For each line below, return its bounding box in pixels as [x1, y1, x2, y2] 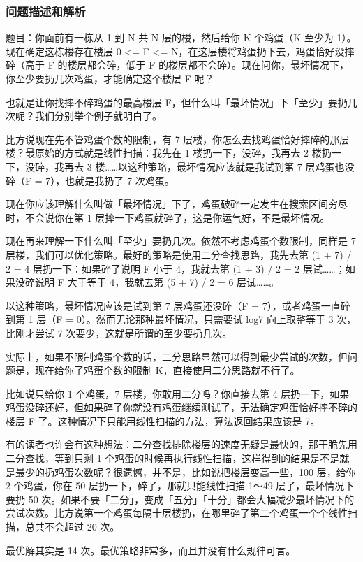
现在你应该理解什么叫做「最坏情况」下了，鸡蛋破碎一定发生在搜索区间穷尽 [6, 196, 348, 211]
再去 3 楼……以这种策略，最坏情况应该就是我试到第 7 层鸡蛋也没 [64, 159, 355, 173]
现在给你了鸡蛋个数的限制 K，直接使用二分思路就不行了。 [34, 363, 300, 377]
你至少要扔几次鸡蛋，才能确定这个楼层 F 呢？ [6, 71, 214, 85]
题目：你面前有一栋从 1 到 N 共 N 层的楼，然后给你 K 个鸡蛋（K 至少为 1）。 [6, 30, 357, 45]
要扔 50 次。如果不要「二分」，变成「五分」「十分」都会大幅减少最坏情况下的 [6, 491, 355, 506]
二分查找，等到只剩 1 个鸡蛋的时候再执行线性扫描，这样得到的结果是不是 [6, 451, 340, 466]
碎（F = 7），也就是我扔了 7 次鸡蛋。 [6, 173, 175, 187]
